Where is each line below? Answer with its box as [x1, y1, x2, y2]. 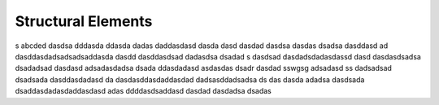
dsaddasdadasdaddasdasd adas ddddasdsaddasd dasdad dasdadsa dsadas [15, 86, 272, 96]
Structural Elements [15, 12, 153, 30]
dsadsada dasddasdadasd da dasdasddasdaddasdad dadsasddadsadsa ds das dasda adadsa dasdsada [15, 74, 365, 85]
